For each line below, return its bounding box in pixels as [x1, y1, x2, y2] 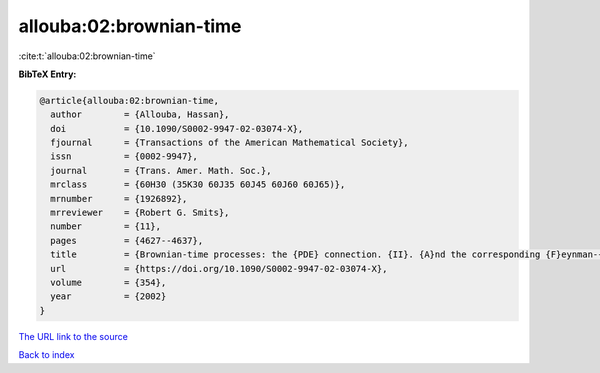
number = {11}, [50, 221, 162, 232]
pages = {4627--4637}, [50, 235, 204, 246]
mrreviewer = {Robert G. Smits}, [50, 207, 230, 219]
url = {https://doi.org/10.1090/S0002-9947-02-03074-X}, [50, 263, 388, 274]
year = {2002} [50, 291, 167, 302]
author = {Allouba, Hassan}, [50, 109, 230, 120]
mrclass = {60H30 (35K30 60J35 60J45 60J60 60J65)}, [50, 179, 346, 190]
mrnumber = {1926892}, [50, 193, 188, 204]
